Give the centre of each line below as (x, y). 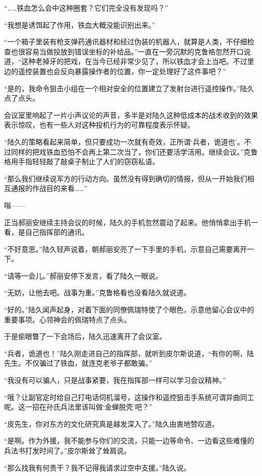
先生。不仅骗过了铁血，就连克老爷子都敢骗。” (78, 363)
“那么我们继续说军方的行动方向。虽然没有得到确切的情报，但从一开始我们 (126, 178)
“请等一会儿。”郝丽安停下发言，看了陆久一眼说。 (83, 275)
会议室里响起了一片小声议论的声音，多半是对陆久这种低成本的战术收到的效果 (131, 115)
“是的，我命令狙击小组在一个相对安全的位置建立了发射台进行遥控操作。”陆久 (129, 88)
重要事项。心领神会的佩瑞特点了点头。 (68, 319)
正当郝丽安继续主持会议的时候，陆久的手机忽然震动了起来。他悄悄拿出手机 (127, 222)
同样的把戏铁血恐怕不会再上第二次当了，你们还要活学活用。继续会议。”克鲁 (134, 151)
